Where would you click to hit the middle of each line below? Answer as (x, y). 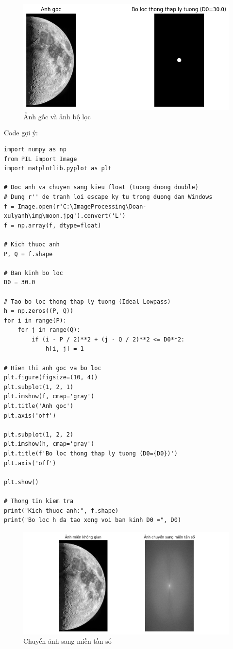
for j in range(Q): (49, 330)
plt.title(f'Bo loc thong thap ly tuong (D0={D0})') (91, 454)
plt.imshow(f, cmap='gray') (49, 397)
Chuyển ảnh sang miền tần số (67, 641)
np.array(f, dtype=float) (59, 225)
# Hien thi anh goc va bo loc (53, 368)
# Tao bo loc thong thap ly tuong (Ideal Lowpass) (87, 301)
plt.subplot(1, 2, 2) (39, 434)
